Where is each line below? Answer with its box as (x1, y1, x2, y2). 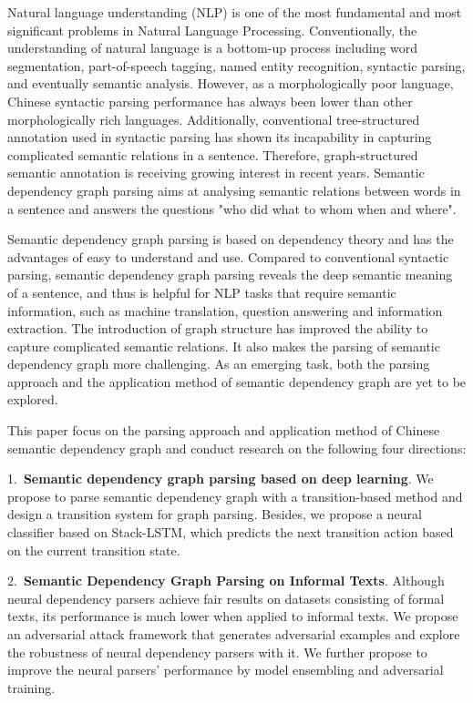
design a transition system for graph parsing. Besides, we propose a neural (7, 504, 422, 524)
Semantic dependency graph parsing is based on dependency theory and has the (7, 229, 454, 249)
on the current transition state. (7, 540, 180, 559)
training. (7, 678, 56, 697)
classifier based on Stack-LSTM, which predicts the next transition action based (7, 523, 454, 542)
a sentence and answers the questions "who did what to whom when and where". (7, 199, 457, 218)
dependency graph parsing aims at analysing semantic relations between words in (7, 180, 461, 199)
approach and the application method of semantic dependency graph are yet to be (7, 372, 467, 391)
